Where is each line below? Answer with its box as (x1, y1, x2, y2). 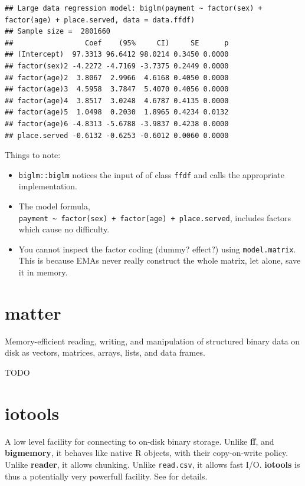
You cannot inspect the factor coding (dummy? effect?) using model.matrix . (18, 242, 296, 255)
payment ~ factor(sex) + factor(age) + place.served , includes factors (18, 211, 291, 224)
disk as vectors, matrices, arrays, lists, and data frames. (5, 346, 205, 359)
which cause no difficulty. (18, 223, 110, 235)
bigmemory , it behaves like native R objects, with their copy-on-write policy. (5, 446, 288, 459)
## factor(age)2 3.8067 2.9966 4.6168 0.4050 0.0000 (5, 73, 229, 82)
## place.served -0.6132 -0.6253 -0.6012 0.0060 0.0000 (5, 131, 229, 140)
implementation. (18, 180, 77, 192)
